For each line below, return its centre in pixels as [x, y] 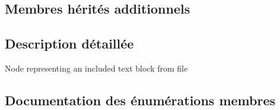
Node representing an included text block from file [96, 68]
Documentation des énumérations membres [140, 100]
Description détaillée [69, 43]
